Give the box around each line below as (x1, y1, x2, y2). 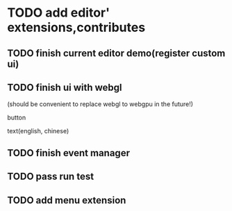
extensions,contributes (7, 19, 146, 35)
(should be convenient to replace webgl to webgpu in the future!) (7, 100, 193, 108)
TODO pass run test (7, 171, 94, 183)
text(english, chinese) (7, 127, 69, 135)
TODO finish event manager (7, 147, 131, 159)
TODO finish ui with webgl (7, 81, 122, 93)
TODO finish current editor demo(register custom (7, 47, 226, 59)
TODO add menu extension (7, 194, 126, 206)
